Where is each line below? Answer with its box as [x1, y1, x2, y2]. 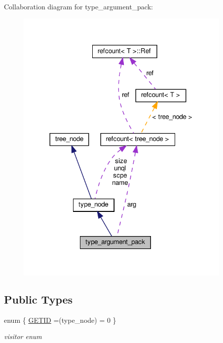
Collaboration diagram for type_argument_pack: [4, 1, 153, 11]
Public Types [4, 291, 73, 307]
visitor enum [4, 331, 42, 342]
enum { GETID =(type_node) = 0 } [4, 314, 116, 325]
